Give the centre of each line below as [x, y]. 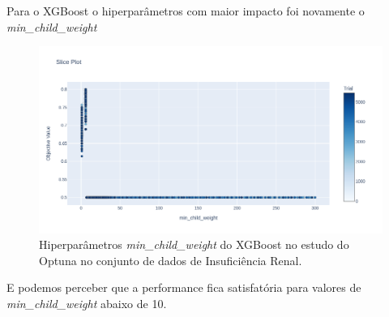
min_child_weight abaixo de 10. [87, 303]
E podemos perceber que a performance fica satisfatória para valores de [184, 287]
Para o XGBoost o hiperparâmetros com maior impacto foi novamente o [186, 11]
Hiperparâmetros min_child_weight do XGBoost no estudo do [194, 244]
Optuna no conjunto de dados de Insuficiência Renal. [171, 260]
